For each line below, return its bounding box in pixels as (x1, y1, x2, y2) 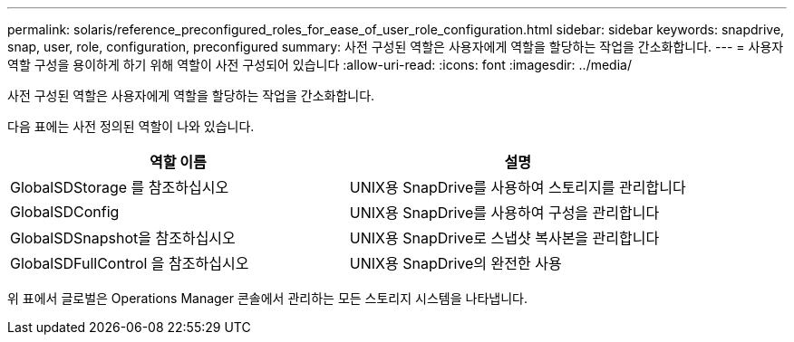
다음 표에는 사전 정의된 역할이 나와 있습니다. (7, 119, 255, 134)
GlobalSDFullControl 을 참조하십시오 (10, 254, 249, 272)
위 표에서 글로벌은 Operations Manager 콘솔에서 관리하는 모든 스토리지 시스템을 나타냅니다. (7, 290, 528, 306)
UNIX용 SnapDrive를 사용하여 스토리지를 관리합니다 (349, 178, 686, 196)
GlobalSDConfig (10, 203, 120, 221)
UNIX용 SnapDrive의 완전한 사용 (349, 254, 562, 272)
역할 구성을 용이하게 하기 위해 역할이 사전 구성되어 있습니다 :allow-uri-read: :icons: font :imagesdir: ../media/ (7, 57, 632, 72)
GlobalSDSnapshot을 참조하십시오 (10, 229, 236, 247)
